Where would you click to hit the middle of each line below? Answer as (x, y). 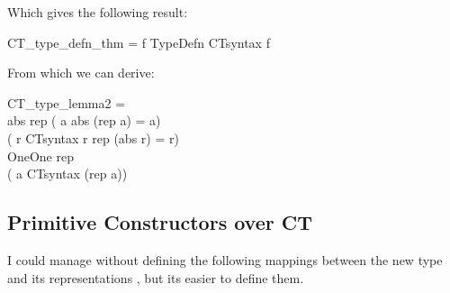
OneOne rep (40, 156)
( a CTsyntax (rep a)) (67, 174)
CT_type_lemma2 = (67, 102)
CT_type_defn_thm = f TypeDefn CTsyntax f (139, 42)
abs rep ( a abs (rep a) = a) (84, 120)
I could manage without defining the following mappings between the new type (225, 259)
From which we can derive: (81, 73)
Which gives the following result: (98, 12)
